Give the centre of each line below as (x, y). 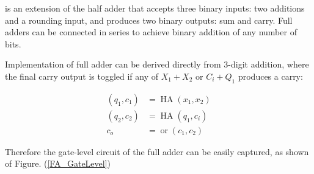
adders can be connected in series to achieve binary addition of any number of (151, 32)
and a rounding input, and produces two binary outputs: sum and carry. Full (149, 20)
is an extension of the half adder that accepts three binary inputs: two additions (155, 8)
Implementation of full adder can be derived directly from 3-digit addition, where (157, 64)
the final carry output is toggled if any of (82, 76)
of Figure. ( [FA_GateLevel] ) (58, 163)
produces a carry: (270, 76)
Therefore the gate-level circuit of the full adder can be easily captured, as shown (157, 151)
